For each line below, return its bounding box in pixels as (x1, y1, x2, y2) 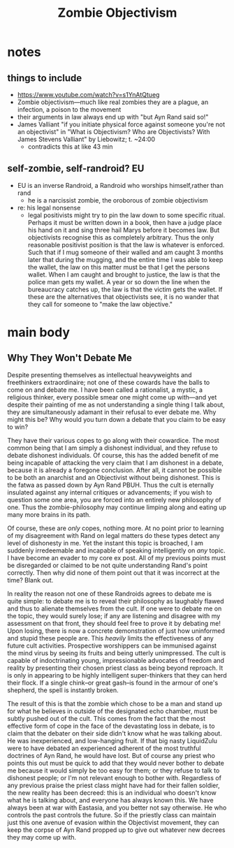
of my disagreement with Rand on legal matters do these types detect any (7, 531, 220, 539)
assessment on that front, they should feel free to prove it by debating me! (7, 619, 221, 627)
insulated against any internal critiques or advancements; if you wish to (7, 488, 212, 497)
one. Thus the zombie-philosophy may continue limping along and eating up (7, 503, 227, 511)
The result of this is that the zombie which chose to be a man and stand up (7, 699, 222, 708)
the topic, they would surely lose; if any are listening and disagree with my (7, 611, 221, 620)
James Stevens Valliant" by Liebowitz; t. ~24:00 (17, 135, 156, 143)
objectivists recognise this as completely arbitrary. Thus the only (27, 233, 214, 242)
